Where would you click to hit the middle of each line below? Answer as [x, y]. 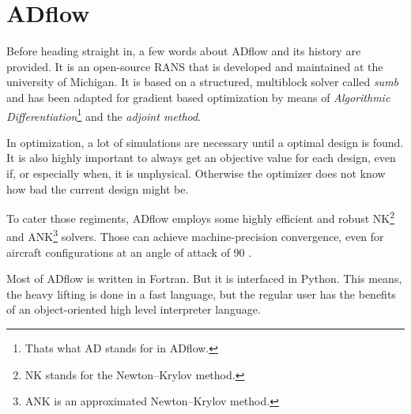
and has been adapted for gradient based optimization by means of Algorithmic [198, 97]
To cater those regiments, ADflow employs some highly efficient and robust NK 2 [201, 217]
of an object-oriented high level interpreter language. [134, 309]
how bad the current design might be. [98, 188]
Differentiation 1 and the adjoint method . [104, 115]
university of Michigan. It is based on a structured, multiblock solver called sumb [203, 82]
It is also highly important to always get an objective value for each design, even [201, 158]
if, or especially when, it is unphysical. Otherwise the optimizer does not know [196, 173]
